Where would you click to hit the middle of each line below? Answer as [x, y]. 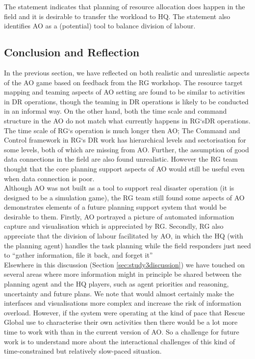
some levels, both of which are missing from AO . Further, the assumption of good [127, 149]
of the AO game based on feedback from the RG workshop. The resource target [123, 82]
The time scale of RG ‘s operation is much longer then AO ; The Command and [122, 130]
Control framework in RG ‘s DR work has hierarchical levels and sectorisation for [125, 140]
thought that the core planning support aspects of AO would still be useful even [124, 168]
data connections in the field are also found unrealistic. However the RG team [121, 159]
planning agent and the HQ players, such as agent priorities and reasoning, [116, 284]
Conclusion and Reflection [72, 52]
